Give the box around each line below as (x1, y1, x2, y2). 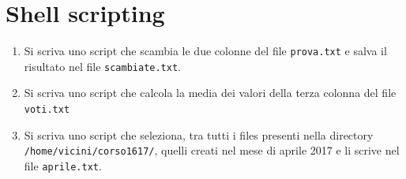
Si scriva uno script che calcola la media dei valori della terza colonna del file (24, 84, 397, 101)
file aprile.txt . (24, 157, 102, 173)
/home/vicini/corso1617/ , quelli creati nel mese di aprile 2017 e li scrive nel (24, 142, 400, 158)
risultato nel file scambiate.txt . (24, 58, 182, 74)
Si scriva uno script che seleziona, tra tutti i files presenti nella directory (24, 126, 374, 143)
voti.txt (24, 104, 70, 116)
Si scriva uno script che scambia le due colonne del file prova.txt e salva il (24, 43, 387, 59)
